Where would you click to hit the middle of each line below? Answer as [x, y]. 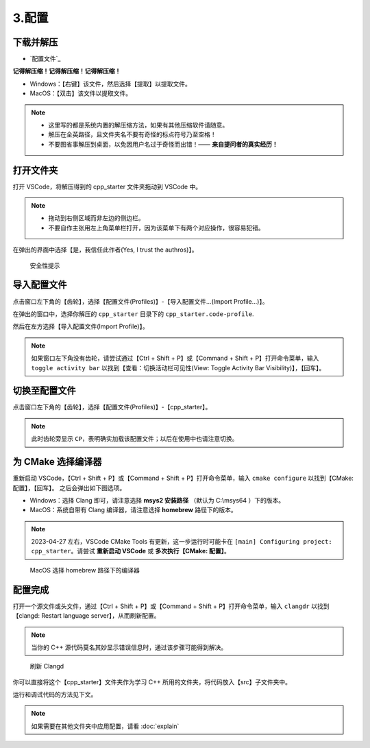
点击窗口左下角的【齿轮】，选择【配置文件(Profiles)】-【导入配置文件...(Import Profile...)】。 [140, 301]
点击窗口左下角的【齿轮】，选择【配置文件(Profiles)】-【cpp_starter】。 [112, 407]
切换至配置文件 [44, 391]
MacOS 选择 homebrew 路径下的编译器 [85, 570]
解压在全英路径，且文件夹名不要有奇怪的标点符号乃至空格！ [132, 134]
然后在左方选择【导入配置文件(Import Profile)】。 [81, 326]
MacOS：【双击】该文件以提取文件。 [81, 93]
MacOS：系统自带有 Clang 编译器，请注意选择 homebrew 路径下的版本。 [133, 510]
